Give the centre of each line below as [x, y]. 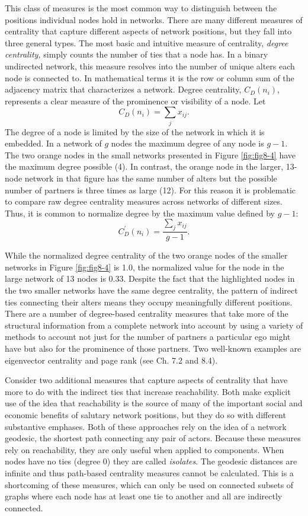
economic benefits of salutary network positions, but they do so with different [145, 414]
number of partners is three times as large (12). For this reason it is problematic [150, 189]
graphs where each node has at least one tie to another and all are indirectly [144, 496]
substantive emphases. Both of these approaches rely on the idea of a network [146, 426]
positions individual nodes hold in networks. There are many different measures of [154, 19]
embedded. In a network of [53, 143]
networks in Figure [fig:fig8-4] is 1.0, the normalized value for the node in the [145, 267]
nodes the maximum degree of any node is [187, 143]
